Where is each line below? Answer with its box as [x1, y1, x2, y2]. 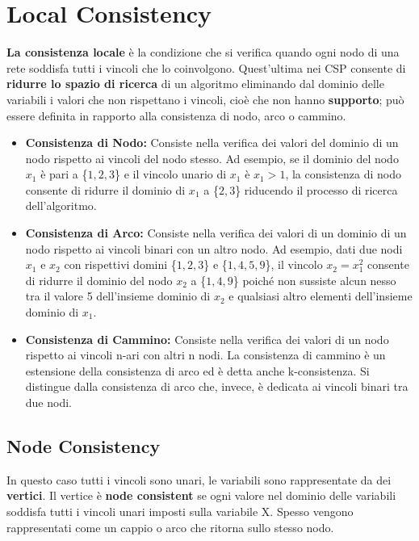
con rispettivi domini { [64, 256, 177, 273]
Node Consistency [6, 433, 161, 458]
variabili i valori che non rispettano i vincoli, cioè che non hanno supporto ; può [6, 90, 404, 107]
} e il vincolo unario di [115, 166, 227, 182]
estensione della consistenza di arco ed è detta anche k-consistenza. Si [25, 362, 370, 379]
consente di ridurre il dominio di [25, 181, 186, 198]
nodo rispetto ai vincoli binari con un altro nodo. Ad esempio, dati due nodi [25, 240, 403, 257]
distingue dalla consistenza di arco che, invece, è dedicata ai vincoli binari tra [25, 378, 409, 395]
